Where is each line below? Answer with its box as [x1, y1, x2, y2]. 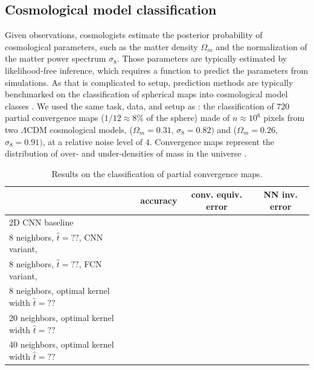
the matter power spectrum [5, 52, 106, 65]
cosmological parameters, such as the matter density [5, 40, 198, 53]
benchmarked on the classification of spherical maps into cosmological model [5, 88, 288, 100]
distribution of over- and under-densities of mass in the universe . [5, 147, 247, 160]
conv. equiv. [191, 188, 243, 201]
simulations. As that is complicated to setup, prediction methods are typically [5, 76, 293, 88]
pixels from [263, 111, 305, 124]
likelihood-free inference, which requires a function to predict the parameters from [5, 63, 309, 76]
